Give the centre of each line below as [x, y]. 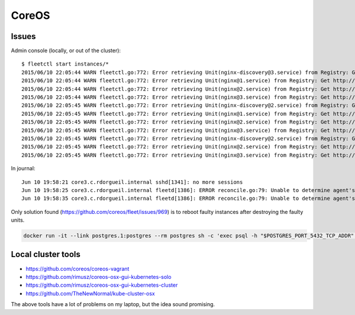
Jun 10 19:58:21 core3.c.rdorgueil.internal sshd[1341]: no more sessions [132, 182]
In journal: [23, 168]
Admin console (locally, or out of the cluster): [66, 51]
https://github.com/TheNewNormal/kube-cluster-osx [90, 293]
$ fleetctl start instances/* [65, 64]
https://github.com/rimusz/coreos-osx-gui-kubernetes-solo [99, 277]
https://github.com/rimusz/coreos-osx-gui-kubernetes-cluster [102, 285]
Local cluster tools [46, 254]
